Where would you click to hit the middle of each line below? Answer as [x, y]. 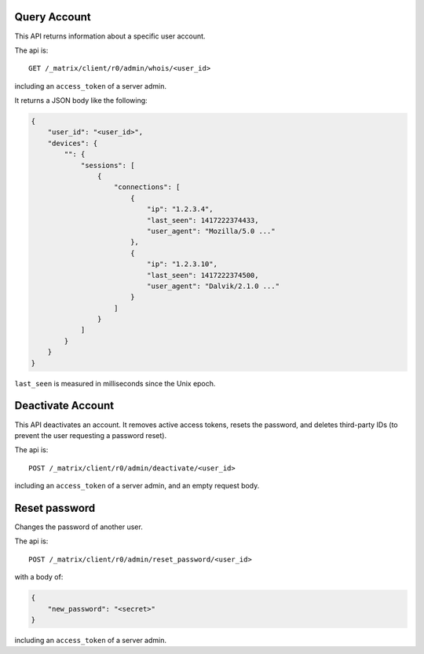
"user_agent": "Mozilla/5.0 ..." [211, 231]
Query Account [53, 17]
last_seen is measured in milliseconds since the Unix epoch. [115, 383]
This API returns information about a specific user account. [110, 36]
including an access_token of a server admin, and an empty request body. [137, 486]
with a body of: [39, 577]
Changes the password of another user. [79, 527]
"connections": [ [147, 187]
